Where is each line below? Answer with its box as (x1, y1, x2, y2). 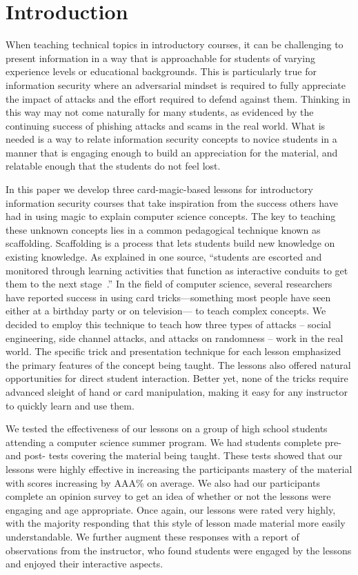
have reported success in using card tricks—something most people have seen (6, 290, 331, 304)
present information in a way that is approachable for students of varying (6, 50, 315, 65)
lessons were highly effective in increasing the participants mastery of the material (6, 461, 352, 476)
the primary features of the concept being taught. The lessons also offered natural (6, 357, 351, 372)
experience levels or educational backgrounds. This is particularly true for (6, 64, 317, 79)
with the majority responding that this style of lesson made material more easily (6, 516, 346, 530)
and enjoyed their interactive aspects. (6, 556, 163, 571)
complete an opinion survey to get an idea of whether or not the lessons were (6, 489, 331, 503)
